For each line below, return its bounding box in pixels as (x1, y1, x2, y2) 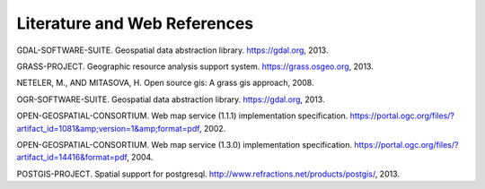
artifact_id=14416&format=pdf (16, 152, 128, 163)
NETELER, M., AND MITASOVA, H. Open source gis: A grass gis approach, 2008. (16, 77, 314, 89)
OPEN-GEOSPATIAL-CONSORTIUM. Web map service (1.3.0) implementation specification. (16, 139, 353, 150)
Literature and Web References (16, 13, 254, 33)
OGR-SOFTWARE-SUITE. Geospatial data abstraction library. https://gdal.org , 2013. (16, 94, 325, 105)
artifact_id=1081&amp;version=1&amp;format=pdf (16, 123, 200, 133)
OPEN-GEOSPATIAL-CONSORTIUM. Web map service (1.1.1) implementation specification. (16, 110, 348, 121)
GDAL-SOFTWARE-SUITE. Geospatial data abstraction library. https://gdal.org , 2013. (16, 45, 329, 56)
